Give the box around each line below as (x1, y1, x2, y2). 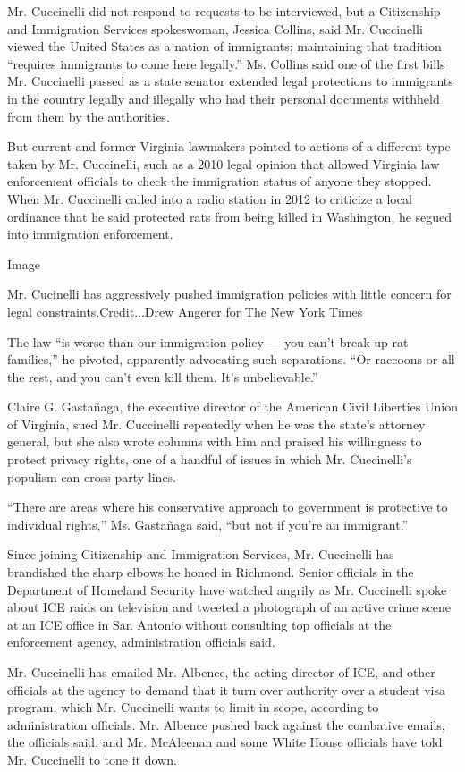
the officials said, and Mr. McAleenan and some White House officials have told (7, 733, 443, 751)
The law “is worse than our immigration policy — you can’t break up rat (7, 332, 409, 351)
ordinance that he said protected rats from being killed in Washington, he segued (7, 207, 452, 225)
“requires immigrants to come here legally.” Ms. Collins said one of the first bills (7, 54, 445, 72)
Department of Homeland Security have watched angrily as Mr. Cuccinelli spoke (7, 580, 447, 598)
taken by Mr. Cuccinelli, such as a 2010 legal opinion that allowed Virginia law (7, 154, 440, 173)
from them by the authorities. (7, 106, 170, 125)
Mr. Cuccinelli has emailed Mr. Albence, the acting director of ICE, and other (7, 663, 435, 681)
